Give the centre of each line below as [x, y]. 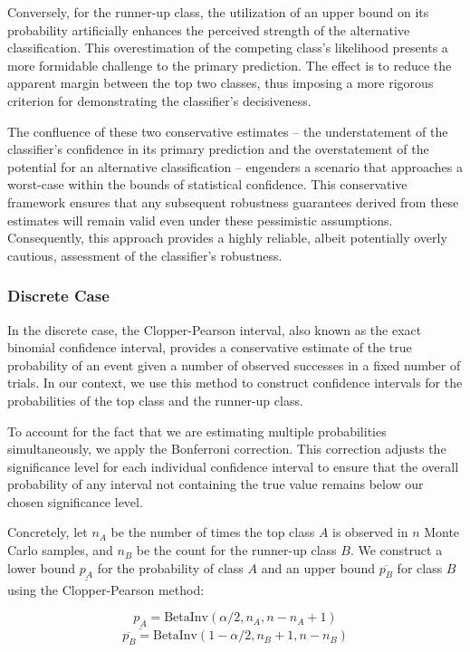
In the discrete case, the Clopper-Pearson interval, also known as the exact [215, 329]
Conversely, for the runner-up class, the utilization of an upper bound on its [218, 12]
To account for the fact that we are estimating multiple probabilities [197, 431]
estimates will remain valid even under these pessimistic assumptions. [200, 220]
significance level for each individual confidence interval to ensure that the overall [233, 466]
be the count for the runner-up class [236, 550]
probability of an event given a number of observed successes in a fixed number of [234, 364]
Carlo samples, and [60, 550]
